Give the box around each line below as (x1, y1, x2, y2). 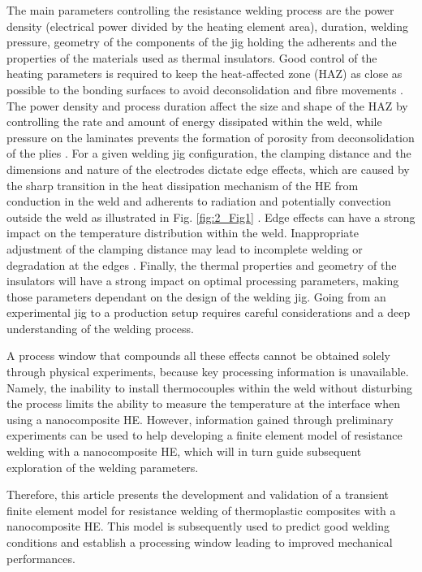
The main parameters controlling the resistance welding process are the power (6, 2, 394, 18)
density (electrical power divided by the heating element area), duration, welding (6, 17, 408, 34)
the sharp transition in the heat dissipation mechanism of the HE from (6, 176, 359, 193)
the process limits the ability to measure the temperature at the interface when (6, 395, 401, 412)
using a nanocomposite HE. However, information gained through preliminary (6, 410, 394, 427)
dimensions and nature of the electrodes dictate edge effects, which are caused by (6, 160, 410, 177)
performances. (6, 549, 75, 566)
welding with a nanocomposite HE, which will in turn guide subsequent (6, 443, 362, 460)
